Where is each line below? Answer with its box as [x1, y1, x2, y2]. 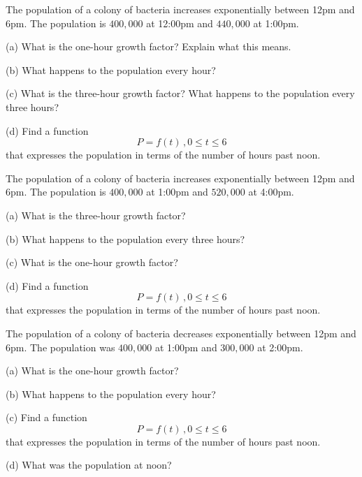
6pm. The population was [6, 339, 115, 354]
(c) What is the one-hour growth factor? [6, 255, 178, 270]
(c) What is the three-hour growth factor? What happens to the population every [6, 86, 355, 101]
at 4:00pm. [248, 184, 294, 199]
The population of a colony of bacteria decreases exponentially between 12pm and [6, 325, 356, 340]
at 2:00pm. [257, 339, 303, 354]
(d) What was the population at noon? [6, 457, 172, 472]
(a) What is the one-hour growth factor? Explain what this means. [6, 39, 291, 54]
